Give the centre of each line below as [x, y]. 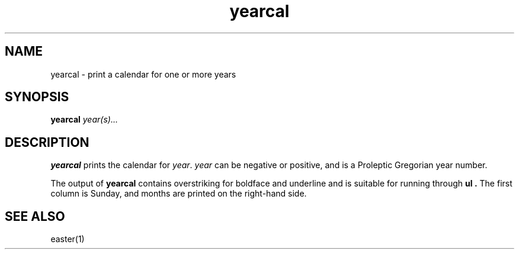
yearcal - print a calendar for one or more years [143, 74]
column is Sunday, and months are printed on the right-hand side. [179, 194]
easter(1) [68, 239]
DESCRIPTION [47, 142]
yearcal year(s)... [84, 120]
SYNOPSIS [37, 97]
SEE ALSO [35, 216]
